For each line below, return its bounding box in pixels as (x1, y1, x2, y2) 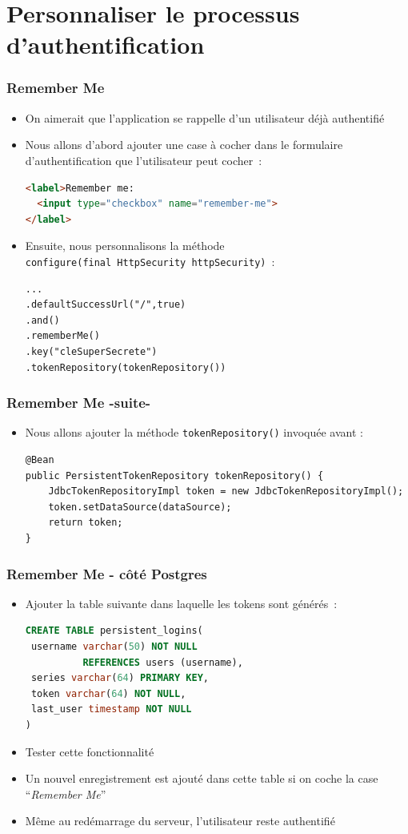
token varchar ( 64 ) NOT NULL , (30, 687, 186, 699)
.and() (25, 314, 60, 326)
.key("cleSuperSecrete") (25, 345, 158, 357)
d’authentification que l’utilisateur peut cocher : (25, 151, 262, 168)
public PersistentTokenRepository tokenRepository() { (25, 469, 324, 481)
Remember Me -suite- (6, 393, 151, 413)
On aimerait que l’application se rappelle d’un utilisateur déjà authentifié (25, 109, 385, 126)
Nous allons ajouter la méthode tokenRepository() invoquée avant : (25, 424, 363, 441)
